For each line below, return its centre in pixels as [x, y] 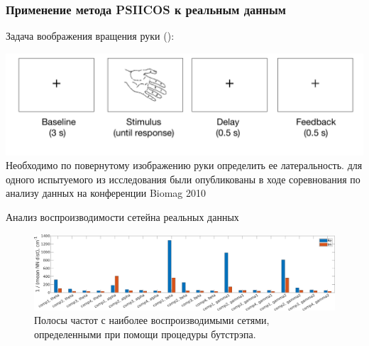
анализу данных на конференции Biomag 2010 [106, 193]
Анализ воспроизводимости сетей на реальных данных [122, 216]
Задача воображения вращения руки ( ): [90, 36]
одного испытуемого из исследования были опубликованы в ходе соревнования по [183, 179]
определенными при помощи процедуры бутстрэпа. [145, 334]
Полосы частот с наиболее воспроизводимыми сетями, [152, 320]
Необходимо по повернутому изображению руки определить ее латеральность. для [184, 165]
